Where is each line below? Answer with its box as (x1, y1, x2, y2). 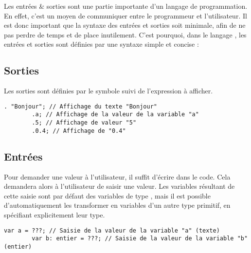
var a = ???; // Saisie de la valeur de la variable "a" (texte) (4, 227, 220, 234)
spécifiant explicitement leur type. (4, 209, 105, 219)
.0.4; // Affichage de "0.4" (32, 127, 126, 134)
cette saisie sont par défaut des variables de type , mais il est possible (4, 190, 211, 200)
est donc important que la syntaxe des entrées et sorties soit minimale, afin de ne (4, 20, 246, 30)
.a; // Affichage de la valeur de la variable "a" (32, 111, 199, 118)
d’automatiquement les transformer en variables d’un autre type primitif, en (4, 200, 231, 210)
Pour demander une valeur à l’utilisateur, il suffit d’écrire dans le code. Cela (4, 171, 231, 181)
